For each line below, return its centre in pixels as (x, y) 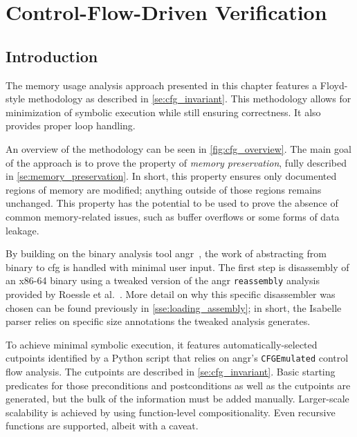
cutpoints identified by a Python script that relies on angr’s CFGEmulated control (177, 358)
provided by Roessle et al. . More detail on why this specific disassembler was (171, 294)
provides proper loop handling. (71, 125)
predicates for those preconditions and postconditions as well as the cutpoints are (178, 385)
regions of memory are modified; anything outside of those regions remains (164, 189)
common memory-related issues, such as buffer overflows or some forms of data (173, 216)
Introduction (52, 56)
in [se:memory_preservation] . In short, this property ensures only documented (171, 176)
